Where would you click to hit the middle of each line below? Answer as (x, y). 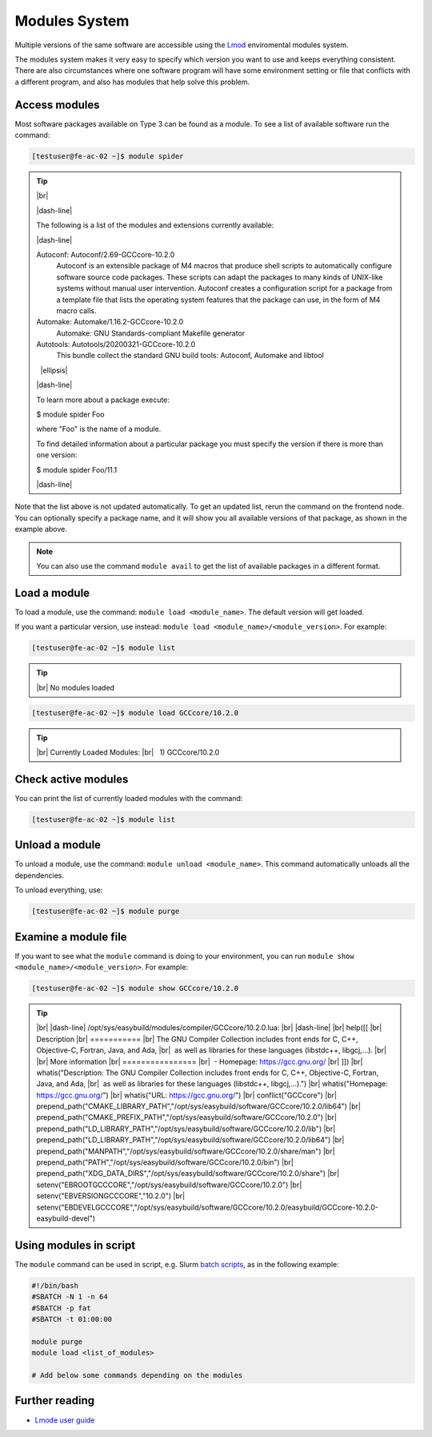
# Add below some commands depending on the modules (137, 1375)
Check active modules (72, 779)
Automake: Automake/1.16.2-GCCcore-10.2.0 (110, 322)
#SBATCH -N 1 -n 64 (70, 1297)
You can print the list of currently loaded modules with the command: (129, 798)
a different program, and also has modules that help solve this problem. (132, 82)
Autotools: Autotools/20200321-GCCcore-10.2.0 (116, 344)
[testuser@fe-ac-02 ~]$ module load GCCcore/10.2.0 (135, 712)
